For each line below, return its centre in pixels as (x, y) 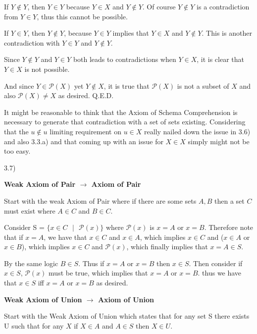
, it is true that (127, 85)
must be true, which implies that (98, 273)
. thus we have (220, 273)
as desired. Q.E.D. (86, 95)
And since (19, 85)
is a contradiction (223, 6)
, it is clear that (221, 59)
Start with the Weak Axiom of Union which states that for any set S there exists (127, 316)
